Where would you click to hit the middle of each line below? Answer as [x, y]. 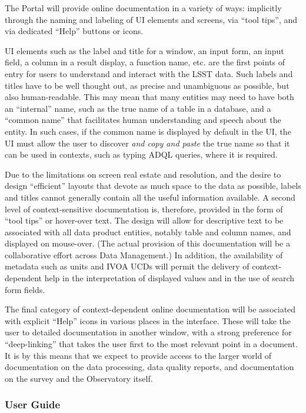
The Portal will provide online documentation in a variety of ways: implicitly [143, 8]
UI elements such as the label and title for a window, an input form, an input [144, 50]
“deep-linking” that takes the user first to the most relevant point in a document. [151, 344]
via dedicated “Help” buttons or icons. [74, 31]
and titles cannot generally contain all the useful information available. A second [150, 197]
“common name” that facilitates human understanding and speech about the [143, 120]
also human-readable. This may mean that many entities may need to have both [149, 97]
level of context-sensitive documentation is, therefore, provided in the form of [144, 209]
